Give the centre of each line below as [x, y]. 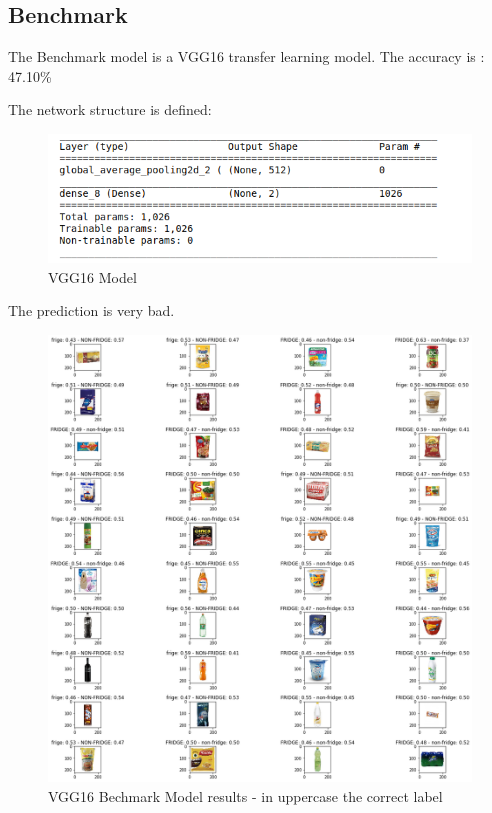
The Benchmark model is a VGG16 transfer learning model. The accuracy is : [246, 56]
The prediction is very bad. [91, 310]
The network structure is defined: [110, 109]
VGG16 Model [92, 276]
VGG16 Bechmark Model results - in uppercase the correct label [245, 795]
